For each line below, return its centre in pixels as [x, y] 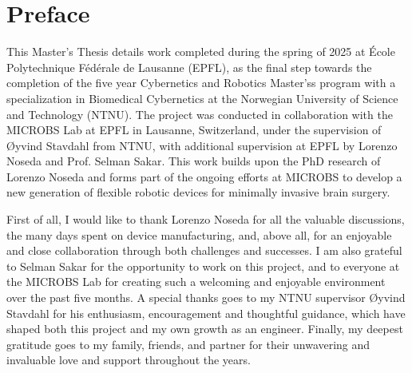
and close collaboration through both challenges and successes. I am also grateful [204, 250]
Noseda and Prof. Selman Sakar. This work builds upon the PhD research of [194, 161]
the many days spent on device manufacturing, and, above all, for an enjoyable [199, 234]
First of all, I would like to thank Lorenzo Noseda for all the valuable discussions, [206, 219]
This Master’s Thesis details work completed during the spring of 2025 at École [201, 52]
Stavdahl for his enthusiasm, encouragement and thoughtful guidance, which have [206, 313]
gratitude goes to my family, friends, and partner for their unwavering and [188, 344]
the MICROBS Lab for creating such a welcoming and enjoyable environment [196, 282]
